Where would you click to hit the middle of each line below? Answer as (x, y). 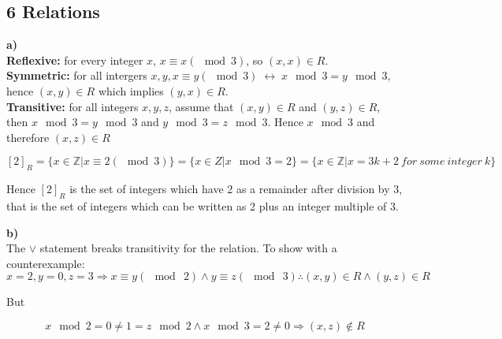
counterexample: (46, 263)
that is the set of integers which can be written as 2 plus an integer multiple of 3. (203, 205)
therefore (28, 137)
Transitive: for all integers (73, 106)
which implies (131, 90)
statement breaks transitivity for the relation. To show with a (188, 248)
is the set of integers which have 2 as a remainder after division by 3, (236, 189)
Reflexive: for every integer (75, 60)
